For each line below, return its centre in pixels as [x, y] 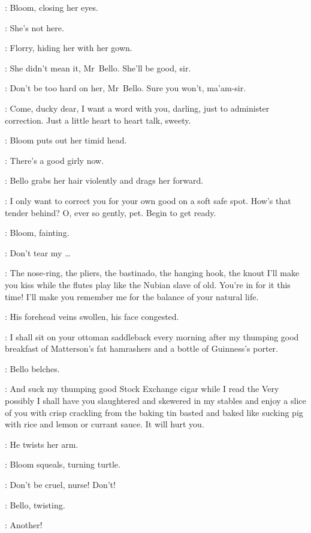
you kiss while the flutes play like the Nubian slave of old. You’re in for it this [148, 284]
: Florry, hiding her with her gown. [69, 48]
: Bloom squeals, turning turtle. [63, 464]
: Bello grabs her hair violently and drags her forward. [104, 180]
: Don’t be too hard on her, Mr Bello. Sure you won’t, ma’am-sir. [126, 88]
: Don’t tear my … [38, 252]
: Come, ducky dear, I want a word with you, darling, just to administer [137, 108]
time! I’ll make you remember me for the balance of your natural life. [132, 296]
